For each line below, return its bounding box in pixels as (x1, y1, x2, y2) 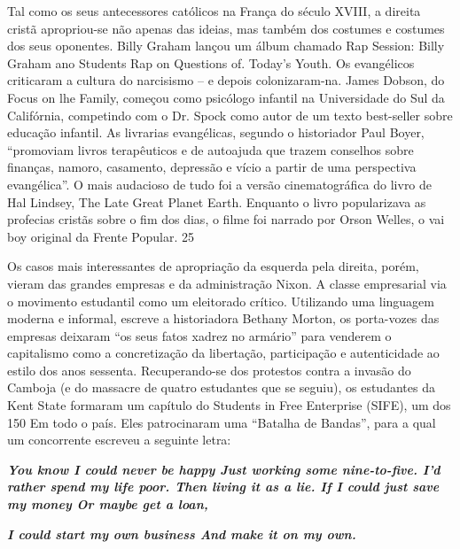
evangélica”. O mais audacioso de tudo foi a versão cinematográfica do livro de (7, 174, 433, 193)
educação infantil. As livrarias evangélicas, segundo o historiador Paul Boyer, (7, 123, 425, 142)
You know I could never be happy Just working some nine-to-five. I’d (7, 460, 441, 478)
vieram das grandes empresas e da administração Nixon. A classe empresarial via (7, 274, 447, 292)
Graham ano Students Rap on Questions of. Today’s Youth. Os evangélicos (7, 53, 415, 72)
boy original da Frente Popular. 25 (7, 227, 194, 245)
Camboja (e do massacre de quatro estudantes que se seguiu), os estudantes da (7, 378, 435, 397)
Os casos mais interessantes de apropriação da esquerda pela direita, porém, (7, 257, 419, 275)
